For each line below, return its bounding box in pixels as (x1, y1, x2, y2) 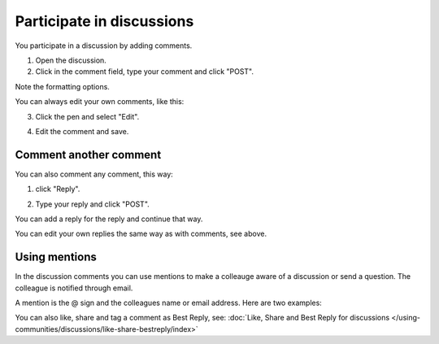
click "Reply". (35, 184, 80, 194)
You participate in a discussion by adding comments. (15, 41, 193, 50)
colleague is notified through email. (15, 283, 133, 293)
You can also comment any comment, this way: (15, 169, 174, 179)
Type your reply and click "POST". (35, 199, 150, 209)
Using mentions (15, 250, 97, 264)
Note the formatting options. (15, 81, 110, 91)
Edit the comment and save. (35, 126, 129, 136)
